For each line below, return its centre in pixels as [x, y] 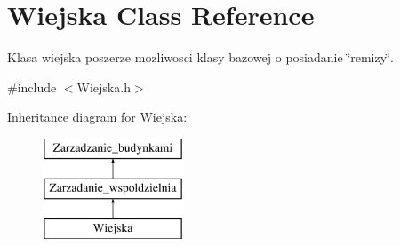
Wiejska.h [104, 87]
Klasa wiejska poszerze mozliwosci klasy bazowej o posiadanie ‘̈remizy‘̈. [200, 57]
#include [32, 87]
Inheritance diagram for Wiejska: [97, 117]
